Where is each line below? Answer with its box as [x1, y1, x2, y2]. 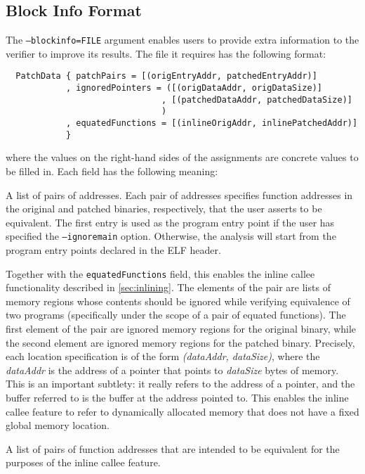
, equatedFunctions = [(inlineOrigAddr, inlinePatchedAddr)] [65, 118, 358, 129]
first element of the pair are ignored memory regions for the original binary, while [6, 321, 357, 336]
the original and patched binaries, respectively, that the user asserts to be [6, 201, 322, 216]
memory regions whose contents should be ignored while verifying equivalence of [6, 293, 350, 308]
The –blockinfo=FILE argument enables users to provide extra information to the [6, 32, 359, 47]
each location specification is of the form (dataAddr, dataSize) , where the [6, 349, 320, 364]
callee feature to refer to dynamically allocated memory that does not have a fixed [6, 404, 359, 418]
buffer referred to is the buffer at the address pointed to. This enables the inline [6, 390, 349, 405]
